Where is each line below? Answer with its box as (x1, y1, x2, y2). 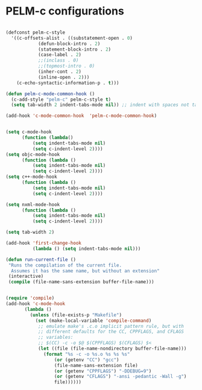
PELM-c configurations (5, 4, 124, 18)
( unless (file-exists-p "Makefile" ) (30, 312, 122, 318)
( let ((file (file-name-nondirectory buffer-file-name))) (37, 345, 187, 352)
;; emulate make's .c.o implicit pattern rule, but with (37, 323, 185, 329)
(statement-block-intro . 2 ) (37, 46, 112, 52)
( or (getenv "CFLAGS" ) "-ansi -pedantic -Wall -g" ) (54, 374, 187, 380)
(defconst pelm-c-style (5, 29, 66, 36)
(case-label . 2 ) (37, 52, 82, 58)
